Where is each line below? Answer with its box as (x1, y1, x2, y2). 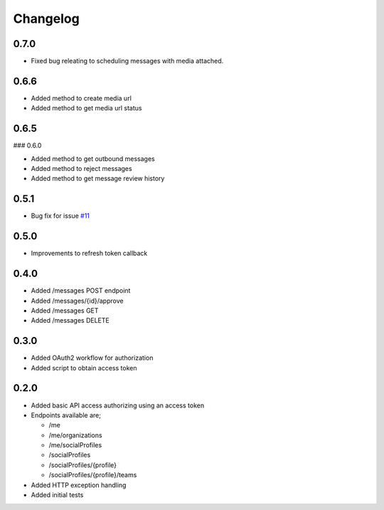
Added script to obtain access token (31, 363, 137, 372)
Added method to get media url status (31, 104, 142, 113)
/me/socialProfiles (48, 441, 102, 449)
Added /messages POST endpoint (31, 286, 131, 295)
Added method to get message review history (31, 175, 165, 183)
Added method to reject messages (31, 165, 132, 173)
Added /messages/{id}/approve (31, 296, 124, 305)
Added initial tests (31, 491, 84, 499)
